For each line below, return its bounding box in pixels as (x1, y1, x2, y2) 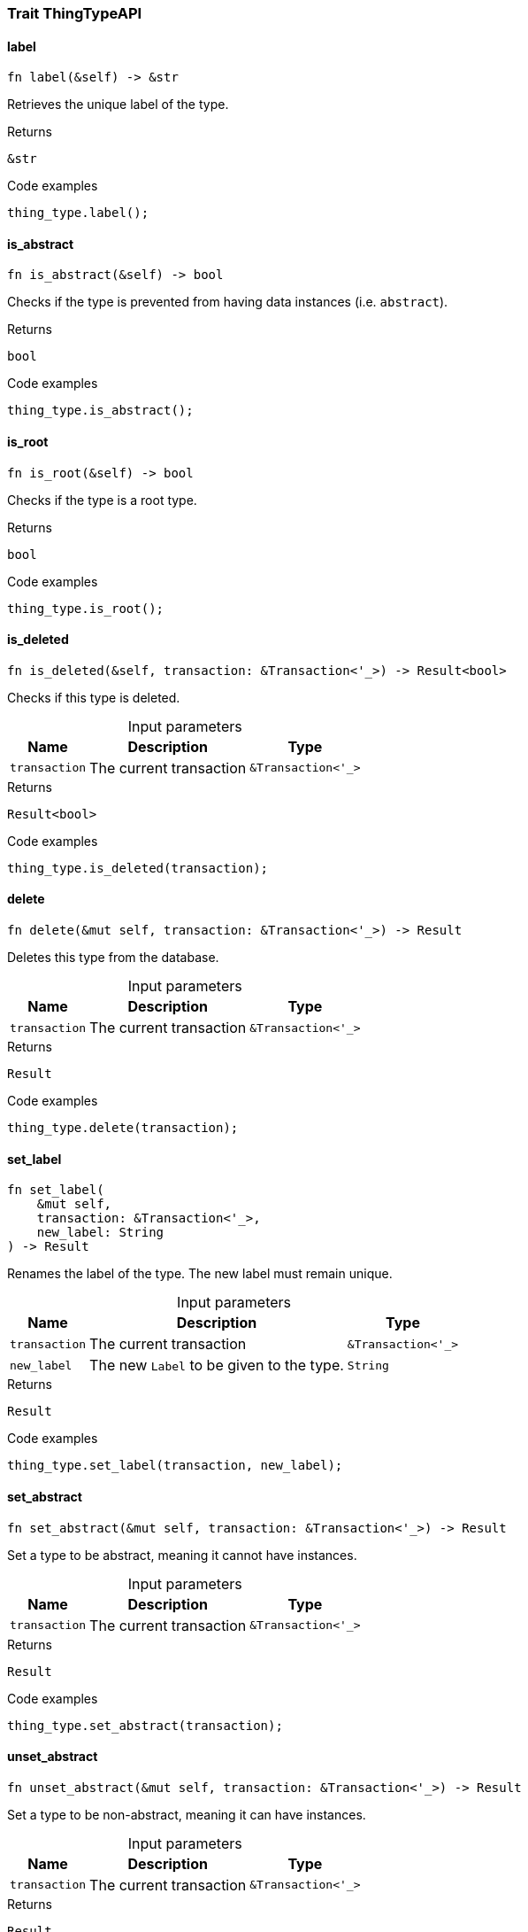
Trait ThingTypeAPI (7, 4, 142, 22)
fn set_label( (7, 1183, 104, 1198)
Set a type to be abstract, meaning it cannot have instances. (7, 1547, 357, 1563)
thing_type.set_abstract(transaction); (7, 1718, 283, 1733)
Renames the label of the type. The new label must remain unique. (7, 1266, 393, 1282)
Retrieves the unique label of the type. (7, 97, 229, 113)
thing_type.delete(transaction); (7, 1121, 239, 1136)
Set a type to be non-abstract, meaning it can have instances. (7, 1806, 366, 1822)
